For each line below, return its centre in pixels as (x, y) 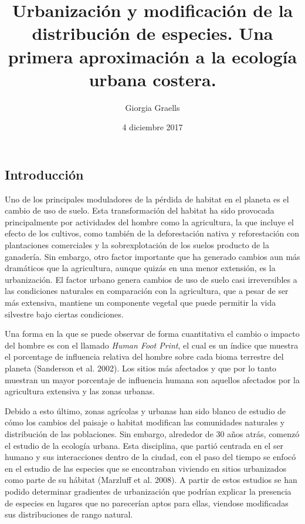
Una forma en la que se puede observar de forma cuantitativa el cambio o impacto (152, 334)
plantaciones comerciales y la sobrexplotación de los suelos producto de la (137, 245)
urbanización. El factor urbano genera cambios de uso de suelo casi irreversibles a (151, 279)
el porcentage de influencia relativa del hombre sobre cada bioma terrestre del (144, 356)
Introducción (44, 174)
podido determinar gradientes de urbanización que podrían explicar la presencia (148, 491)
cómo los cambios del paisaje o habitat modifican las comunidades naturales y (145, 422)
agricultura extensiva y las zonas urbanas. (80, 391)
